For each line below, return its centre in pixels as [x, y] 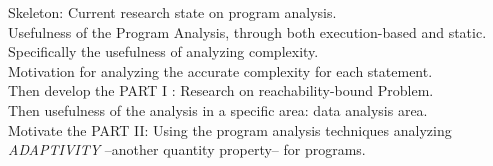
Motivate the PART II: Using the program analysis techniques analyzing [230, 129]
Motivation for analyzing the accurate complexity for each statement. [220, 70]
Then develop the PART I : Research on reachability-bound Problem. [221, 90]
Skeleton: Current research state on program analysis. [172, 12]
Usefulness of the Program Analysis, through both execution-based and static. [247, 31]
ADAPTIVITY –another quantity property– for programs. [187, 149]
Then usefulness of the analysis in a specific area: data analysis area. [218, 109]
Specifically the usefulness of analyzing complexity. [163, 51]
